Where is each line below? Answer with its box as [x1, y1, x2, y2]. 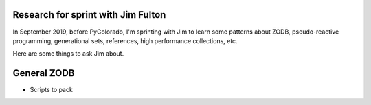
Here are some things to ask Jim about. [12, 49, 124, 58]
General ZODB [12, 67, 75, 79]
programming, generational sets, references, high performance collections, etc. [12, 36, 238, 45]
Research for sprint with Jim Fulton [12, 9, 166, 21]
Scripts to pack [30, 86, 74, 94]
